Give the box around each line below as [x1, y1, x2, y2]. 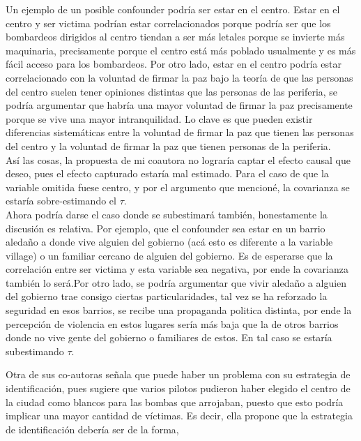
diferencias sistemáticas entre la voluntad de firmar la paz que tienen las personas [6, 125, 354, 140]
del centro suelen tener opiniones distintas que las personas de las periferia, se [6, 84, 338, 98]
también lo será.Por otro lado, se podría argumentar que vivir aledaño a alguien [6, 275, 347, 290]
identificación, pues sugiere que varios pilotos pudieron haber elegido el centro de [6, 381, 351, 396]
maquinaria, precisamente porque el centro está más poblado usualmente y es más [6, 43, 356, 57]
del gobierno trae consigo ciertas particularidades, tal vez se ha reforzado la [6, 289, 328, 304]
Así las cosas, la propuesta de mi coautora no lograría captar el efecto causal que [6, 152, 351, 167]
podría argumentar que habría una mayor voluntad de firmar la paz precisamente [6, 98, 353, 112]
